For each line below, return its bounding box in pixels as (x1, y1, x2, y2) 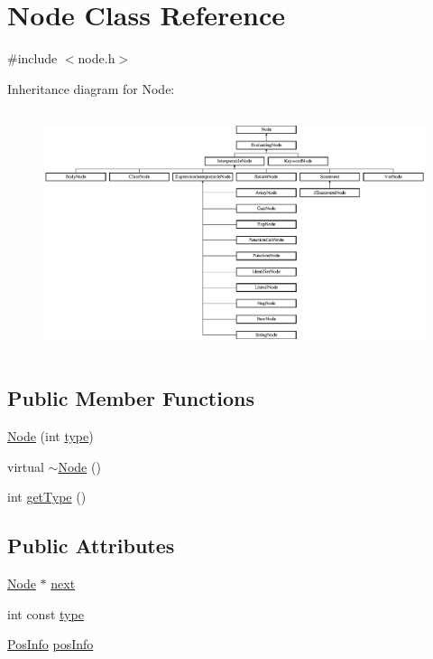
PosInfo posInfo (7, 635, 94, 654)
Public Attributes (7, 532, 175, 560)
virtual (7, 457, 44, 475)
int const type (7, 604, 84, 623)
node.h (78, 49, 115, 68)
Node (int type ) (7, 426, 94, 445)
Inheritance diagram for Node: (7, 79, 175, 98)
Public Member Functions (7, 384, 254, 412)
